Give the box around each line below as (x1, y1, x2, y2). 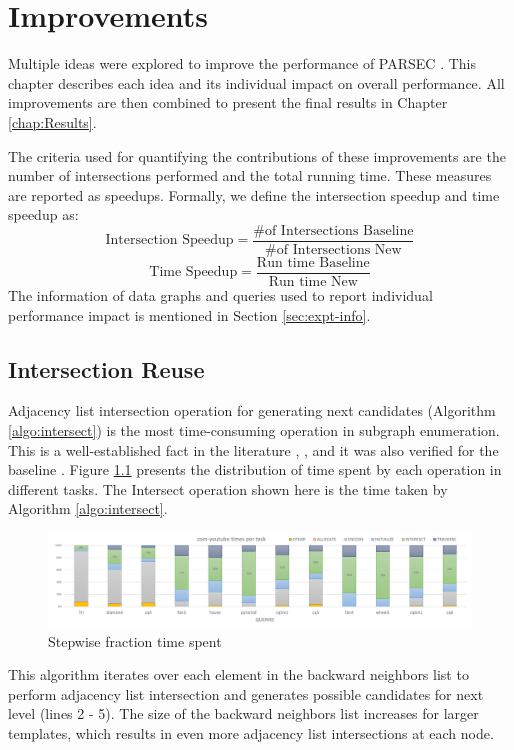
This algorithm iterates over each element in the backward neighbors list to (8, 664, 469, 685)
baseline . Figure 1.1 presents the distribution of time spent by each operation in (8, 459, 502, 480)
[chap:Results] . (8, 111, 97, 132)
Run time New (268, 275, 358, 289)
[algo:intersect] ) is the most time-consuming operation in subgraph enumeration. (8, 419, 500, 440)
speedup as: (8, 204, 79, 225)
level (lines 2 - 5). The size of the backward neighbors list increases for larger (8, 703, 479, 724)
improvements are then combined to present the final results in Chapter (8, 92, 448, 113)
